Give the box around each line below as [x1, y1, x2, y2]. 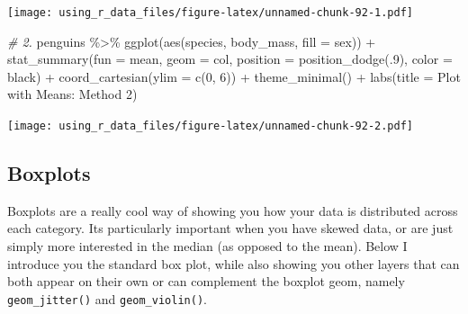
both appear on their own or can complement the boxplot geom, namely [7, 272, 405, 291]
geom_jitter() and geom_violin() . [7, 289, 207, 308]
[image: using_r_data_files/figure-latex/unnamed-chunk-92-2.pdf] [7, 120, 414, 133]
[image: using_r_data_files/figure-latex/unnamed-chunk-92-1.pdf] [7, 6, 414, 19]
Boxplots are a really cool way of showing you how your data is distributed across [7, 201, 458, 220]
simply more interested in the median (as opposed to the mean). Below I [7, 237, 408, 256]
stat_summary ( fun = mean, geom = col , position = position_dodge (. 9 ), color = [7, 49, 453, 68]
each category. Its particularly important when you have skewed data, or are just [7, 219, 454, 238]
